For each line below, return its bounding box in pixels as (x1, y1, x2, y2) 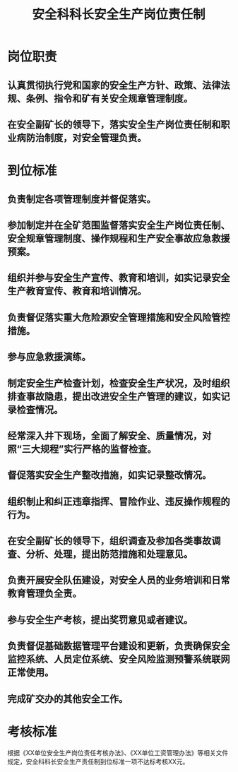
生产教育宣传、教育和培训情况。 (7, 285, 147, 297)
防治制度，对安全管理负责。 (25, 131, 147, 143)
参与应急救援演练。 (7, 351, 91, 363)
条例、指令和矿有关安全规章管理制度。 (25, 93, 193, 105)
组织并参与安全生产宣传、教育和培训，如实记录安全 (7, 272, 230, 284)
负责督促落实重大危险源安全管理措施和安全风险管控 (7, 311, 230, 323)
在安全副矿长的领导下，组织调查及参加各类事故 (7, 535, 212, 547)
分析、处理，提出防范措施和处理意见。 (25, 548, 193, 560)
